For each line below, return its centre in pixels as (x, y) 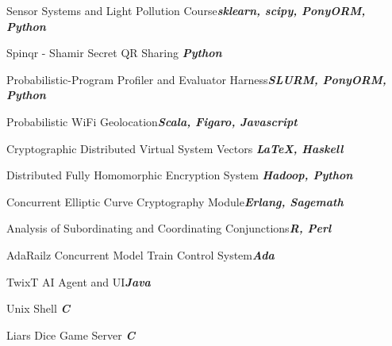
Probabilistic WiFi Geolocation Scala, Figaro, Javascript (152, 121)
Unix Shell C (38, 308)
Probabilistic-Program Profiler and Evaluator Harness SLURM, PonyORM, (196, 79)
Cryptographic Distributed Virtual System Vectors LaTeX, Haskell (175, 148)
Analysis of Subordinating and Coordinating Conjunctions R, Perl (169, 228)
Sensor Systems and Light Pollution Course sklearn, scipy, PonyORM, (186, 10)
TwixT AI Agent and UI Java (79, 281)
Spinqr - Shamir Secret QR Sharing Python (114, 53)
